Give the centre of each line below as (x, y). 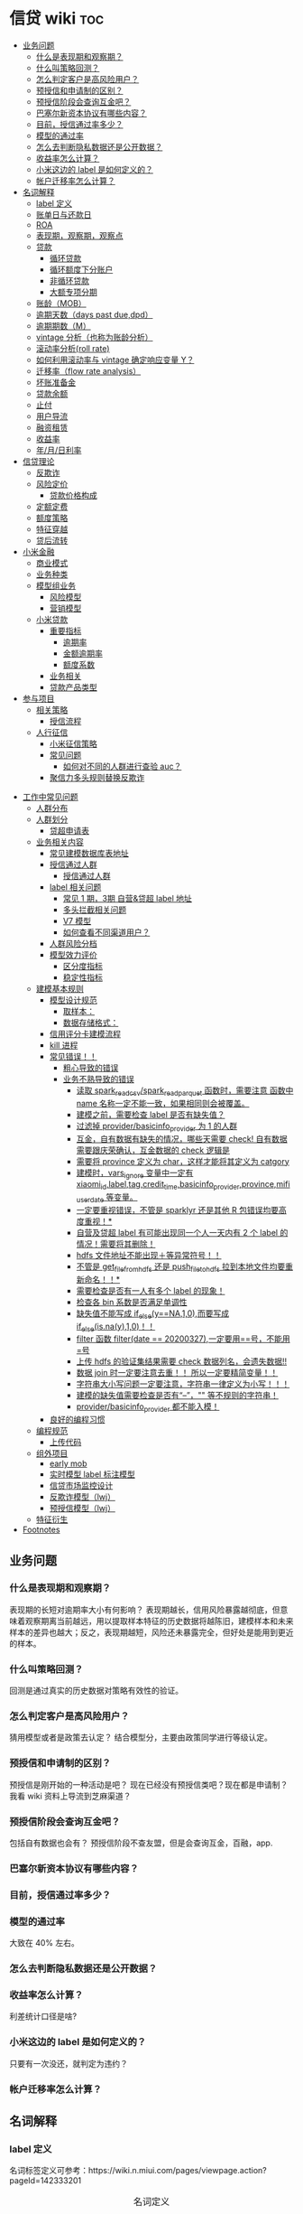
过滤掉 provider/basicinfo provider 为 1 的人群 (156, 1127)
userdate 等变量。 (107, 1198)
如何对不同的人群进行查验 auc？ (122, 766)
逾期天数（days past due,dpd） (94, 314)
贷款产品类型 (73, 687)
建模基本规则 (60, 988)
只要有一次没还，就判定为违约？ (69, 2063)
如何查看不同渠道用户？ (106, 932)
